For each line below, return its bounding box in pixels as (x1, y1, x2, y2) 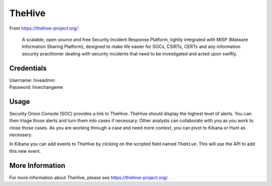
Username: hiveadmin (9, 77, 55, 83)
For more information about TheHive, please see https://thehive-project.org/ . (9, 174, 169, 180)
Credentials (9, 64, 47, 73)
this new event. (9, 148, 41, 154)
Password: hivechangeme (9, 84, 63, 90)
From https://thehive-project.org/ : (9, 25, 80, 31)
